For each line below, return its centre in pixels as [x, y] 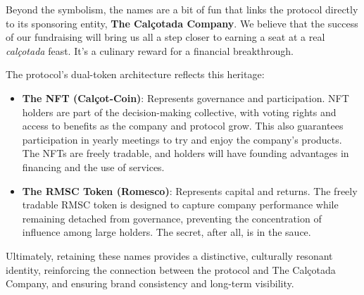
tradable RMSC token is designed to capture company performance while [180, 205]
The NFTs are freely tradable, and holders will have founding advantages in [186, 153]
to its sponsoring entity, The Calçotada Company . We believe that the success [182, 23]
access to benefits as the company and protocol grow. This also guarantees [183, 126]
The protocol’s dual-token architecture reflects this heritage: [135, 74]
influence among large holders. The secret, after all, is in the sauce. [167, 232]
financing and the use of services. [93, 167]
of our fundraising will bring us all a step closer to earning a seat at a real [165, 37]
